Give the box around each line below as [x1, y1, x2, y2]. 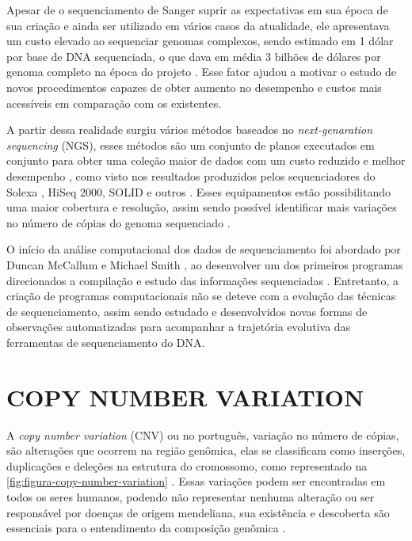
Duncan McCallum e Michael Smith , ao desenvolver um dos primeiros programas [6, 256, 403, 272]
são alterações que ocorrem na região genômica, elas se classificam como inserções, [6, 442, 406, 459]
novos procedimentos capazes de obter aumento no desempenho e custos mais [6, 78, 382, 95]
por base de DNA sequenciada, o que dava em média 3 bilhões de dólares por [6, 48, 381, 64]
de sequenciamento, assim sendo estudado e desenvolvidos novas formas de [6, 303, 368, 319]
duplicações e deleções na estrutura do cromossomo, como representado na [6, 457, 368, 474]
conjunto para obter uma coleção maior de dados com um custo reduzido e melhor [6, 152, 406, 169]
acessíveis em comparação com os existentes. [6, 94, 222, 111]
